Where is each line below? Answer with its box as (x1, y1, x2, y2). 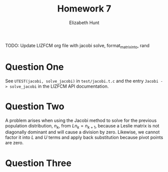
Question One (5, 61, 64, 73)
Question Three (5, 157, 72, 168)
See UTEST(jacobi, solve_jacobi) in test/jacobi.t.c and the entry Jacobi (5, 78, 159, 84)
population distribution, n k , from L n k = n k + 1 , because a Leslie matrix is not (5, 122, 159, 130)
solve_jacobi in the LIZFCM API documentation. (10, 83, 109, 89)
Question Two (5, 101, 65, 112)
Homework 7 (57, 3, 111, 15)
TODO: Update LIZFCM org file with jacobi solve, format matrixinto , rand (5, 42, 149, 50)
